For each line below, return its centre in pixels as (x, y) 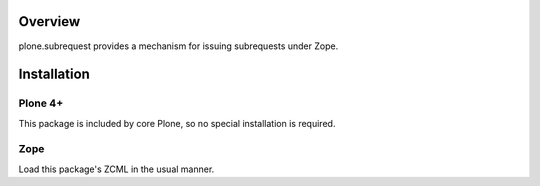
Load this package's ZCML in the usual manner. (116, 169)
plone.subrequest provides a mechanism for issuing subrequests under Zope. (178, 46)
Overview (49, 21)
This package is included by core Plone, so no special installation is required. (177, 123)
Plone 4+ (41, 103)
